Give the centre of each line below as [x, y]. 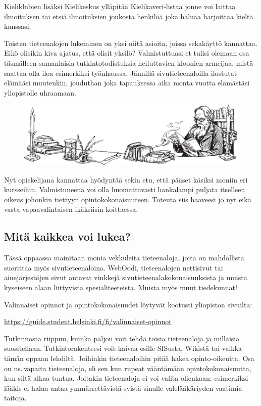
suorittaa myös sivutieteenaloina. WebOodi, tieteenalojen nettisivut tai [114, 267]
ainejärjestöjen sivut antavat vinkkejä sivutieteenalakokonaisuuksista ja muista [126, 277]
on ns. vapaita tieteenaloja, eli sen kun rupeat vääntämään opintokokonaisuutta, [128, 368]
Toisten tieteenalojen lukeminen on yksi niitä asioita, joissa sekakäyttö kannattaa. [131, 43]
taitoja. [15, 398]
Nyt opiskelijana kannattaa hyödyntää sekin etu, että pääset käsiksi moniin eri [126, 179]
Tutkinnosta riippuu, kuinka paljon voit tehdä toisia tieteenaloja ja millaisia [122, 338]
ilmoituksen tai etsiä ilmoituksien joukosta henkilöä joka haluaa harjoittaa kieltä [129, 16]
